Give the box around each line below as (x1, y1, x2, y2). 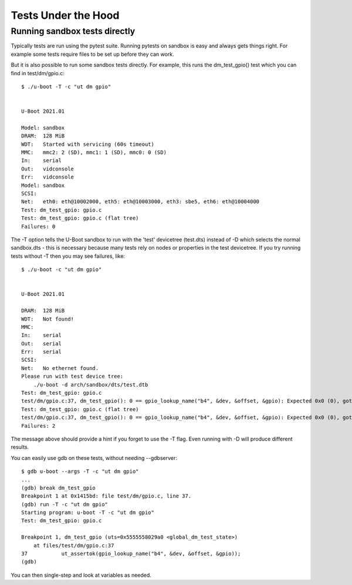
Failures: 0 (21, 223, 56, 230)
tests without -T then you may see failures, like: (11, 253, 126, 260)
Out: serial (21, 340, 62, 347)
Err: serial (21, 348, 62, 355)
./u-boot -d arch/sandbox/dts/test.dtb (33, 381, 148, 388)
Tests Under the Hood (11, 9, 120, 22)
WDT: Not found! (21, 315, 75, 322)
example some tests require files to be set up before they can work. (11, 51, 174, 58)
